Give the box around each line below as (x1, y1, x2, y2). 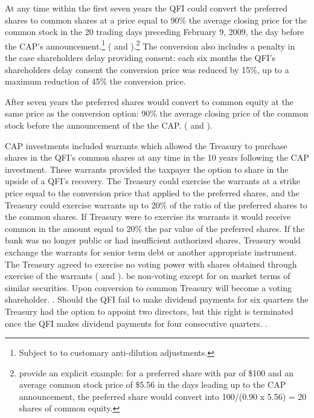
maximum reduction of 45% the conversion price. (5, 75, 186, 88)
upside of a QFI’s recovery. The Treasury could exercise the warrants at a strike (5, 175, 300, 187)
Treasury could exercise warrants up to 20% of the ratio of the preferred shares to (5, 198, 307, 211)
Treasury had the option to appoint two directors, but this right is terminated (5, 304, 293, 317)
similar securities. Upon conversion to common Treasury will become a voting (5, 281, 292, 294)
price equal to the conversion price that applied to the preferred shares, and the (5, 186, 300, 199)
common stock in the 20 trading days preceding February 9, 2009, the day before (5, 25, 304, 38)
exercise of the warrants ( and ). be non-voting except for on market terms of (5, 269, 290, 282)
